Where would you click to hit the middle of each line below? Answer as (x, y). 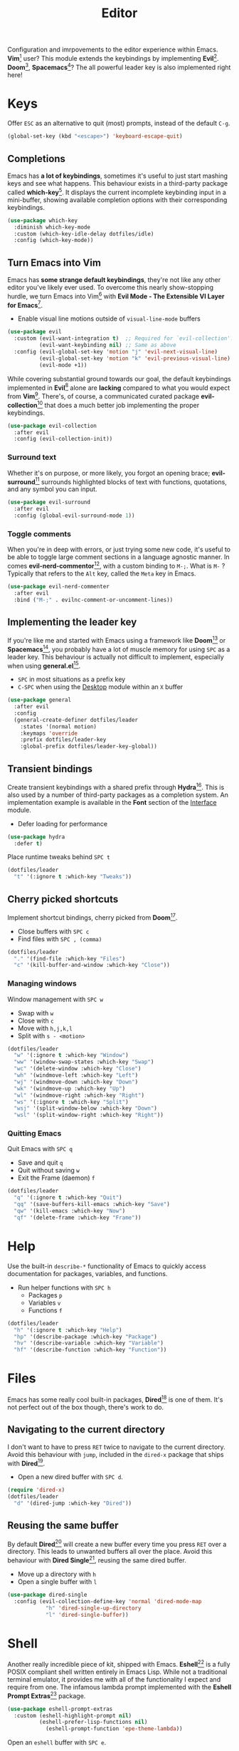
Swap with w (36, 1013)
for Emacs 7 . (25, 304)
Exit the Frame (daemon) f (56, 1178)
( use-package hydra (36, 837)
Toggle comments (39, 533)
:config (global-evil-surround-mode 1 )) (74, 516)
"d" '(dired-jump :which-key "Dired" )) (73, 1503)
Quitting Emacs (34, 1133)
